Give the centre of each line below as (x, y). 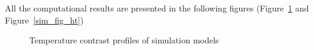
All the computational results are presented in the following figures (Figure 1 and (157, 8)
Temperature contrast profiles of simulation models (124, 40)
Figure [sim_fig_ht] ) (44, 20)
